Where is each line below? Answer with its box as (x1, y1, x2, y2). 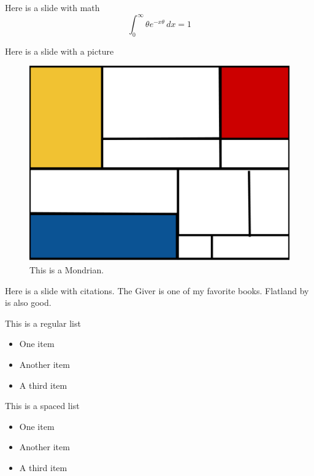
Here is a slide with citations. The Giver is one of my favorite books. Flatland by (5, 284, 309, 297)
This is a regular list (5, 316, 81, 329)
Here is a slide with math (5, 1, 100, 14)
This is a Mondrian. (29, 263, 104, 276)
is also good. (5, 296, 52, 309)
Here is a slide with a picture (5, 44, 114, 57)
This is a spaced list (5, 399, 80, 412)
